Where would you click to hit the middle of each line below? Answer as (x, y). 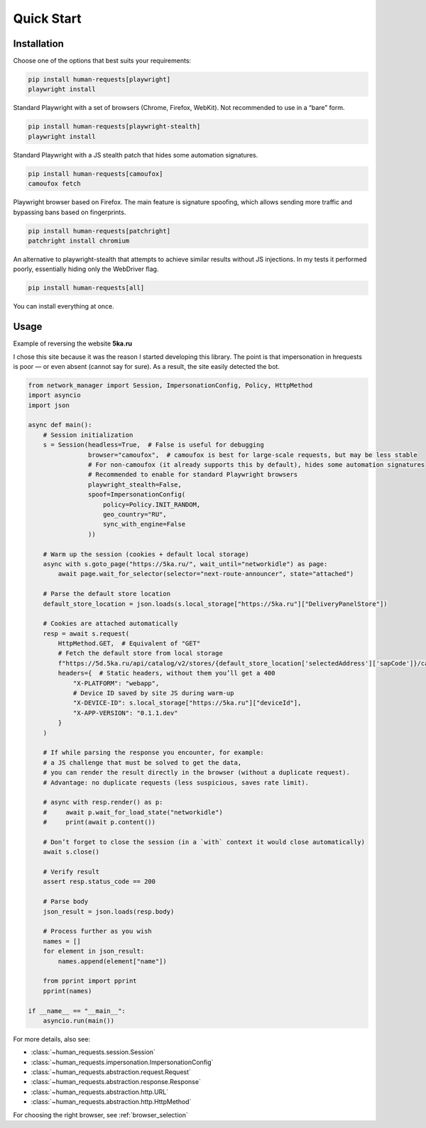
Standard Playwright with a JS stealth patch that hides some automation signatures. (136, 155)
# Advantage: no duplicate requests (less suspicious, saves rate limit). (176, 783)
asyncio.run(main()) (79, 1021)
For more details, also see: (52, 1039)
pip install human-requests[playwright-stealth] (114, 127)
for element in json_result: (94, 951)
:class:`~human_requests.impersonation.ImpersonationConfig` (122, 1062)
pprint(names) (67, 991)
